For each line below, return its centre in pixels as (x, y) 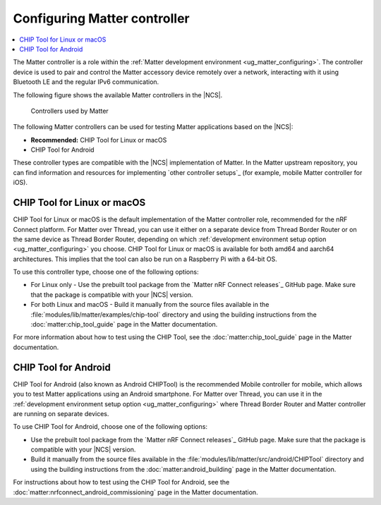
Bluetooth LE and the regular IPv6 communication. (86, 82)
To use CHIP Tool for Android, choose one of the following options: (110, 427)
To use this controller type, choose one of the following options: (106, 272)
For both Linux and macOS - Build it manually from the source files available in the (150, 305)
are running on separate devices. (61, 413)
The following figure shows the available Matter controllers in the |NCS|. (118, 95)
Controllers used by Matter (69, 111)
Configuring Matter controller (101, 18)
